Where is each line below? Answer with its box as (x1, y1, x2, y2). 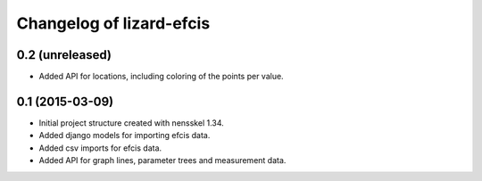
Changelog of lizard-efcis (16, 13, 211, 33)
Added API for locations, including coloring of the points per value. (38, 71, 285, 82)
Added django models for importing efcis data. (38, 130, 211, 141)
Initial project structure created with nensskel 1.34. (38, 117, 225, 128)
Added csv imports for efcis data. (38, 143, 162, 153)
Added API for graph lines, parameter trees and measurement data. (38, 155, 287, 166)
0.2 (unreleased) (16, 47, 112, 62)
